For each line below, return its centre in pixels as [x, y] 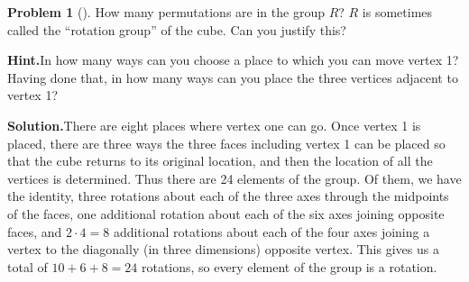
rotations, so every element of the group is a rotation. [289, 266]
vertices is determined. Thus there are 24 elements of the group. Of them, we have [234, 178]
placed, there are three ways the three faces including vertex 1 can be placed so [226, 143]
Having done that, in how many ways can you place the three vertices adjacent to [233, 77]
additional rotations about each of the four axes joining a [271, 231]
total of [28, 266]
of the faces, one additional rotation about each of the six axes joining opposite [226, 213]
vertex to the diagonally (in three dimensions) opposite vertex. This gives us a [223, 249]
